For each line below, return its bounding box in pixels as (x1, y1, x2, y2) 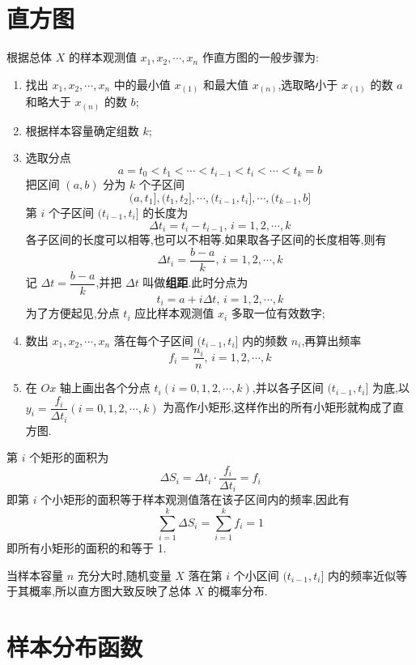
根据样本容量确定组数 (25, 121, 139, 139)
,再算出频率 (301, 331, 362, 348)
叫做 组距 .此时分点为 (142, 274, 248, 291)
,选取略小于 (278, 75, 338, 92)
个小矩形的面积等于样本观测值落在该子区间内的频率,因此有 (40, 491, 350, 508)
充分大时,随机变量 (77, 566, 172, 583)
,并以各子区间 (252, 379, 324, 396)
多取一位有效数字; (231, 305, 325, 322)
